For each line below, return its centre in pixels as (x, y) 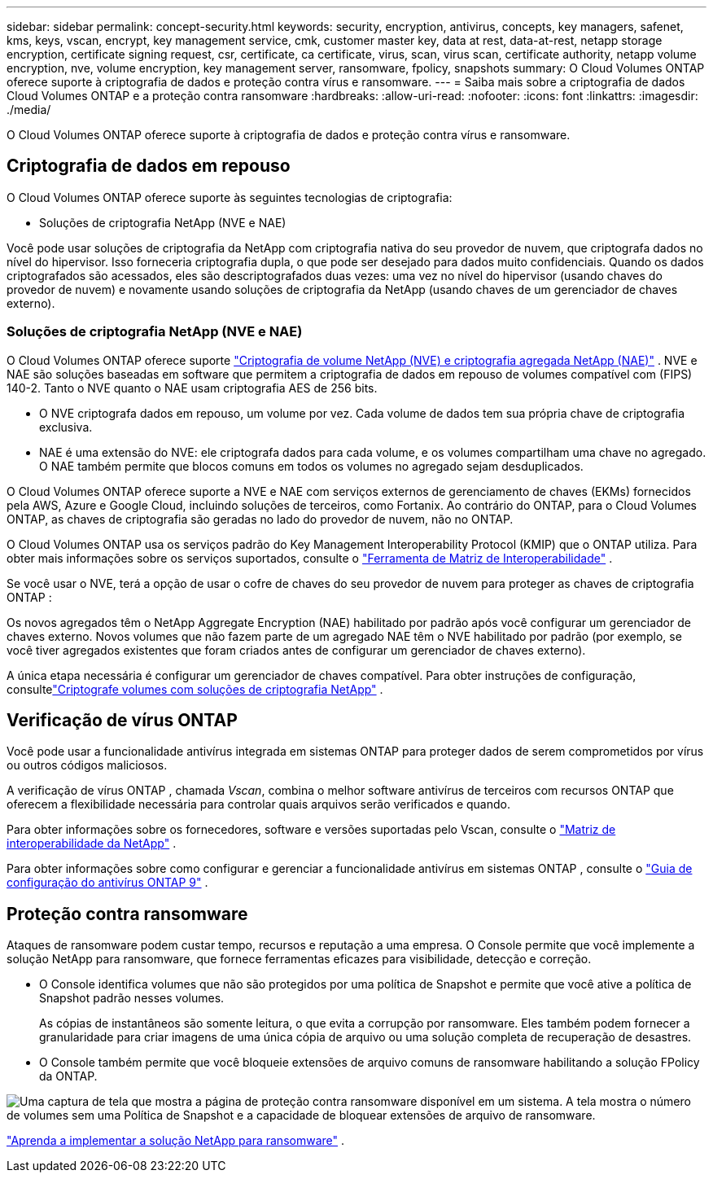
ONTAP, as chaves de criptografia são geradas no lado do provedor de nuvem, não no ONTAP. (260, 519)
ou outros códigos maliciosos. (87, 765)
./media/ (29, 110)
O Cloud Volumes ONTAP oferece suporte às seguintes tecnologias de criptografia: (230, 197)
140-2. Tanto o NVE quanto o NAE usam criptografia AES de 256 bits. (192, 388)
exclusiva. (66, 427)
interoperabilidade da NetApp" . (92, 844)
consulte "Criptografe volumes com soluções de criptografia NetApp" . (195, 689)
